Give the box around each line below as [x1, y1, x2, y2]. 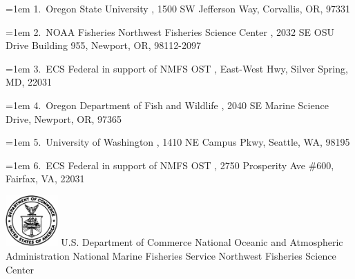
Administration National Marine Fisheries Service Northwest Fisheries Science [6, 248, 336, 262]
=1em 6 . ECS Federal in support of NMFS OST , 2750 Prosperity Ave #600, [6, 157, 334, 172]
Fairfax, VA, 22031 [6, 171, 85, 186]
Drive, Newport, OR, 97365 [6, 111, 122, 126]
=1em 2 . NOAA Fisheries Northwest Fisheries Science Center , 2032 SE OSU [6, 24, 334, 39]
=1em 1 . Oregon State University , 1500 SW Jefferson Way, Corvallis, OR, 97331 [6, 1, 350, 15]
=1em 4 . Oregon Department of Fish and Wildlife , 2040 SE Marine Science [6, 97, 329, 112]
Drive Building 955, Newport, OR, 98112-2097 [6, 38, 202, 52]
